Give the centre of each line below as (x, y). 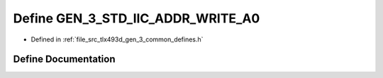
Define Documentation (64, 59)
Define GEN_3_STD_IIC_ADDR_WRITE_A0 (137, 18)
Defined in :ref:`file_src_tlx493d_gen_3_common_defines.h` (117, 39)
